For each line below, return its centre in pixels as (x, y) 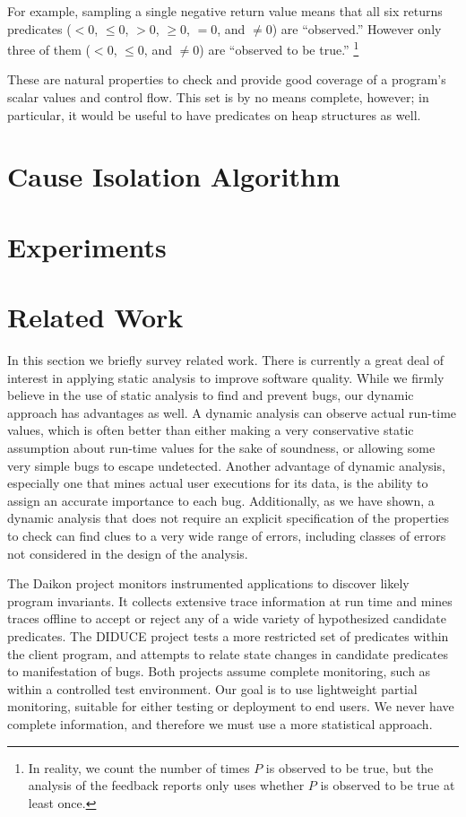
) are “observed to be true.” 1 (279, 48)
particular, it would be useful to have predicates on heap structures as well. (214, 114)
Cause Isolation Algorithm (174, 176)
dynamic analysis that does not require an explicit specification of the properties (228, 518)
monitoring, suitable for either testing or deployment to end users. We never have (231, 706)
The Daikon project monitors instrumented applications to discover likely (208, 583)
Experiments (87, 246)
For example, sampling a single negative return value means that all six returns (225, 11)
